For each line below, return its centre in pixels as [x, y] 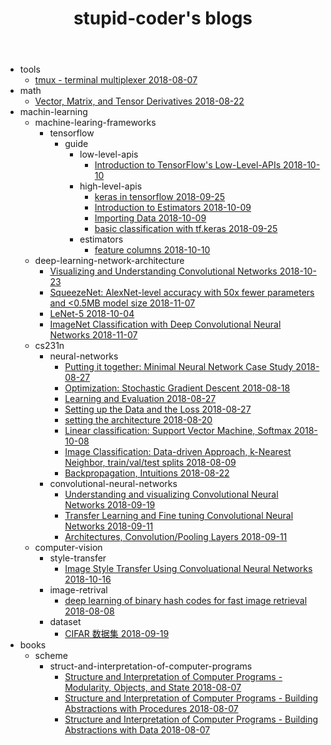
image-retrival [78, 590]
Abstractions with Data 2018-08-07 [137, 730]
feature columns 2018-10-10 [152, 250]
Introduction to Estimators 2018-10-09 [173, 208]
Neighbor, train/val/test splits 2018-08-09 [150, 463]
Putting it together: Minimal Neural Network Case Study [179, 367]
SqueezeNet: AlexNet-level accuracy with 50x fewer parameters [182, 293]
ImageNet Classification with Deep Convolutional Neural [165, 324]
